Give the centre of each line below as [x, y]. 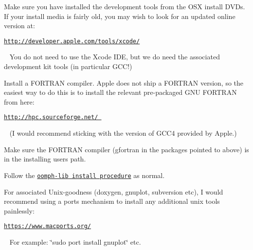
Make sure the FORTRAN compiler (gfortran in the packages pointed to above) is [126, 149]
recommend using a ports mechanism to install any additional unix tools [112, 201]
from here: [19, 101]
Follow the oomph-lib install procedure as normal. [84, 175]
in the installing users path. [45, 159]
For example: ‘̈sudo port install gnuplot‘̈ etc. [75, 241]
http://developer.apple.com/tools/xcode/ [72, 41]
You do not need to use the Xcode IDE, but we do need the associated [115, 57]
